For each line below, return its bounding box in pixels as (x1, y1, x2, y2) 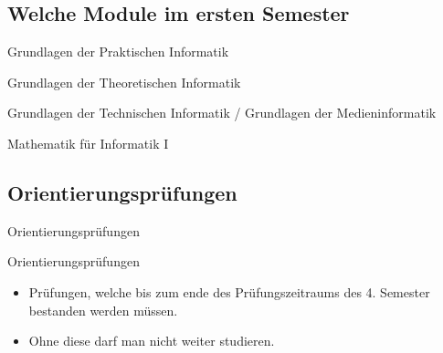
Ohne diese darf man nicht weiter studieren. (28, 331, 275, 350)
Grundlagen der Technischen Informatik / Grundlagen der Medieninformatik (7, 103, 437, 122)
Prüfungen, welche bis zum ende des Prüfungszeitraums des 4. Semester (28, 282, 430, 301)
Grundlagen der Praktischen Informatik (7, 42, 229, 61)
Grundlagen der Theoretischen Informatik (7, 72, 241, 91)
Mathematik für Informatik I (7, 133, 169, 152)
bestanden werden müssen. (28, 300, 178, 319)
